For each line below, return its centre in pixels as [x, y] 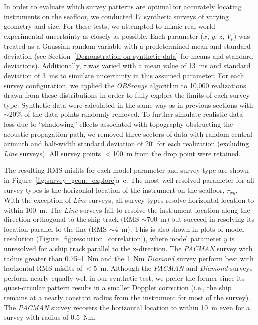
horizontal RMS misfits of [43, 268]
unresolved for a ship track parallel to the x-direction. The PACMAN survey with [128, 248]
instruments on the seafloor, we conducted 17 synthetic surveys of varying [117, 16]
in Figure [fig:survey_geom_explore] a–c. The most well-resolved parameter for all [129, 179]
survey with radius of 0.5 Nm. [50, 317]
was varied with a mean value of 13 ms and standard [169, 65]
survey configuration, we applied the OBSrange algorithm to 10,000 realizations [125, 85]
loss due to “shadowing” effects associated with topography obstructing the [119, 124]
